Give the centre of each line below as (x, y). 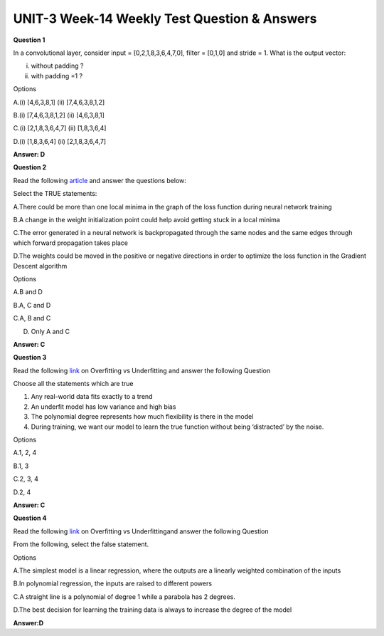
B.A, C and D (32, 305)
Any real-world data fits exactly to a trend (92, 397)
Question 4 (30, 518)
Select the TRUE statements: (55, 194)
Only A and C (50, 331)
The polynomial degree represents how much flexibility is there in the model (142, 417)
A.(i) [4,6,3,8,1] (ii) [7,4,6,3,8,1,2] (59, 102)
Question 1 (29, 40)
